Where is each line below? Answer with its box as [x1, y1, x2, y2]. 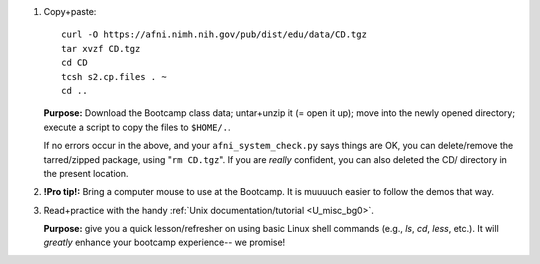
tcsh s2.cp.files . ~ [61, 71, 167, 82]
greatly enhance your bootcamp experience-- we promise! [43, 236, 286, 249]
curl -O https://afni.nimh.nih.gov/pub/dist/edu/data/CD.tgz [61, 29, 367, 40]
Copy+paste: [43, 6, 97, 17]
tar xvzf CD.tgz [61, 43, 141, 54]
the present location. [43, 167, 129, 179]
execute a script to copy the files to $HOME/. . [43, 121, 231, 133]
